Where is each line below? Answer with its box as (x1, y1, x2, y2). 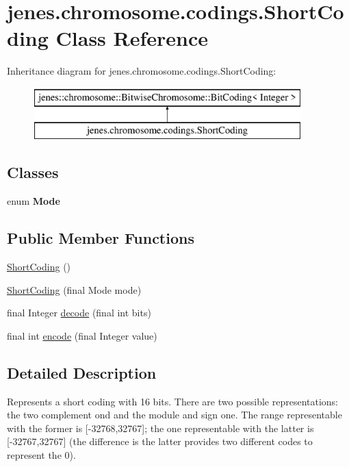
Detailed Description (7, 362, 157, 383)
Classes (7, 162, 59, 183)
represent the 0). (7, 448, 76, 462)
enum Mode (7, 194, 60, 208)
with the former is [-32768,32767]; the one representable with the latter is (7, 420, 314, 435)
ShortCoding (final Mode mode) (7, 282, 142, 296)
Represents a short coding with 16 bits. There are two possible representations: (7, 394, 339, 408)
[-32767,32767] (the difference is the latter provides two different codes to (7, 434, 313, 449)
